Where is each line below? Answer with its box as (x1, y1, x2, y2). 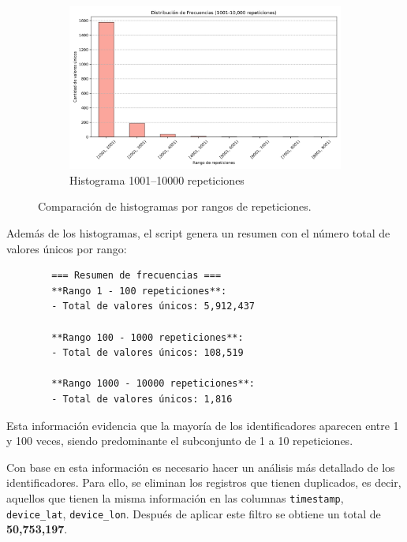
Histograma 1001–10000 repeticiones (69, 171, 245, 188)
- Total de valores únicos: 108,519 (51, 347, 244, 359)
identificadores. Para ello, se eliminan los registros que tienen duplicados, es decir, (6, 474, 401, 491)
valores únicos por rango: (6, 240, 127, 256)
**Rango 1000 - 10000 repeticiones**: (51, 378, 255, 390)
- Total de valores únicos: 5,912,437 (51, 301, 255, 312)
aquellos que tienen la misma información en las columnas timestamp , (6, 489, 344, 506)
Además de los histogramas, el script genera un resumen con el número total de (6, 225, 390, 241)
